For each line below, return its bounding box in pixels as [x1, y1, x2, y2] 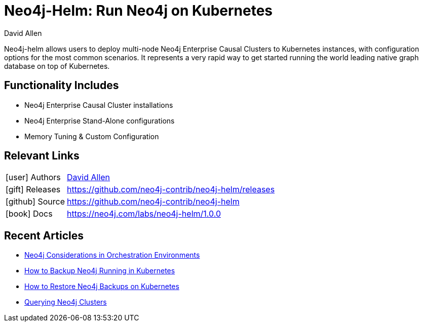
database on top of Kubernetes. [4, 61, 110, 70]
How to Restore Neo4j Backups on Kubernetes [24, 282, 179, 291]
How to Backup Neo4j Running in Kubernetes [24, 266, 175, 275]
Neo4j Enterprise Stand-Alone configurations [24, 116, 175, 125]
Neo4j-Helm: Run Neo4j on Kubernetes [4, 2, 273, 19]
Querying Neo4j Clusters [24, 298, 107, 307]
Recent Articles [4, 229, 84, 242]
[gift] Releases [6, 184, 61, 195]
